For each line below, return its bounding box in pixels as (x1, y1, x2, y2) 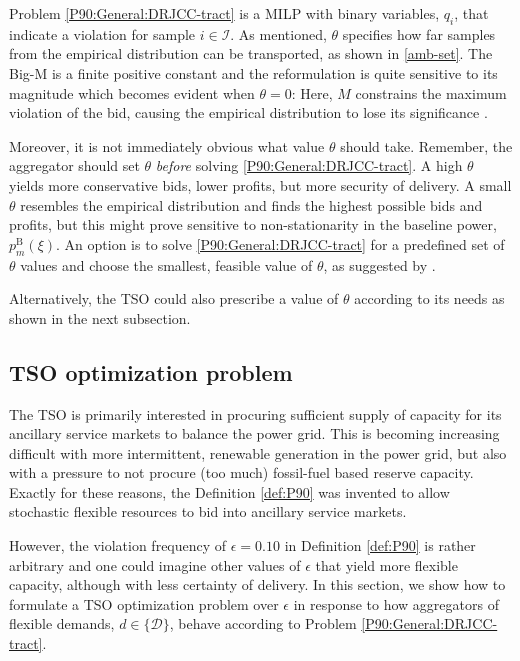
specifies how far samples (342, 23, 496, 44)
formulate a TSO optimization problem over (9, 593, 279, 614)
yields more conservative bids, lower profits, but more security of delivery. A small (9, 174, 512, 195)
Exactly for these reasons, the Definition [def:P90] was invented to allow (9, 481, 450, 502)
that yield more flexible (315, 554, 458, 575)
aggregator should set (9, 155, 140, 176)
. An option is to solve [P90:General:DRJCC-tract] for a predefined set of (56, 233, 505, 254)
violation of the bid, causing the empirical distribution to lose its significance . (9, 102, 488, 123)
